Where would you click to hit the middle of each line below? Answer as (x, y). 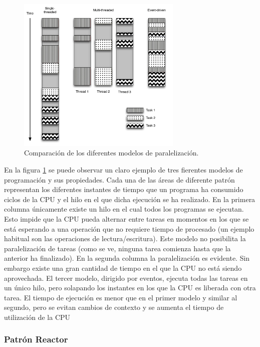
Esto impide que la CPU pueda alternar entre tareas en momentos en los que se (126, 219)
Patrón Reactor (36, 339)
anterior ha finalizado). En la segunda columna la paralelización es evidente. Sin (127, 258)
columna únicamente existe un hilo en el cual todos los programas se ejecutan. (124, 209)
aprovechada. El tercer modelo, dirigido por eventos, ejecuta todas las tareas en (126, 278)
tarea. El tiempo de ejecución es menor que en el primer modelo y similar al (121, 297)
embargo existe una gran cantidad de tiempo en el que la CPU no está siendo (123, 268)
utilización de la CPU (37, 317)
